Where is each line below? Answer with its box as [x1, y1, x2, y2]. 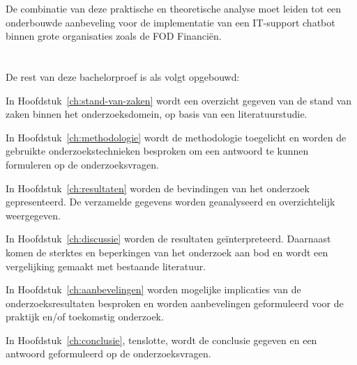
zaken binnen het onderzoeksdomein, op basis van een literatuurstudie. [6, 107, 307, 121]
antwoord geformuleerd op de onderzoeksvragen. [6, 346, 211, 361]
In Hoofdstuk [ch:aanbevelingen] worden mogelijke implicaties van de [6, 282, 301, 297]
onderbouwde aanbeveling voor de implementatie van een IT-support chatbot [6, 15, 335, 29]
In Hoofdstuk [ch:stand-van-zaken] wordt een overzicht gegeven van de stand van [6, 93, 352, 107]
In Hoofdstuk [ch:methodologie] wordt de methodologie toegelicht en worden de [6, 130, 347, 144]
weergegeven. [6, 208, 61, 222]
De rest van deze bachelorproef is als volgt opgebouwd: [6, 69, 240, 84]
